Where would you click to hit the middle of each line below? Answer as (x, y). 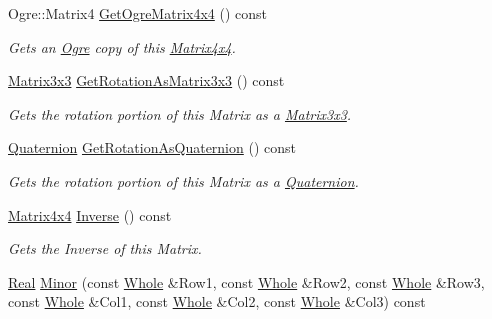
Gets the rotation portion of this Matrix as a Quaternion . (183, 180)
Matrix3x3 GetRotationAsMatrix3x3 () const (146, 80)
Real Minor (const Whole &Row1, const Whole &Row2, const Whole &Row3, (246, 281)
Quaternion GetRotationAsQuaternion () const (152, 147)
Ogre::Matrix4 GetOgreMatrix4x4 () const (137, 13)
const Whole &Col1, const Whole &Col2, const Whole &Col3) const (217, 301)
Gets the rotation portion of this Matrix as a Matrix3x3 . (180, 113)
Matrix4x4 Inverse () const (90, 214)
